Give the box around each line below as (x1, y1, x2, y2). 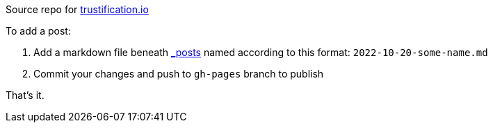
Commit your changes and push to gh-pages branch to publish (33, 68, 324, 80)
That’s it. (6, 89, 45, 101)
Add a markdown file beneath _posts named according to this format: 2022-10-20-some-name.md (33, 46, 488, 58)
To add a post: (6, 25, 71, 37)
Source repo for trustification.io (6, 3, 149, 15)
